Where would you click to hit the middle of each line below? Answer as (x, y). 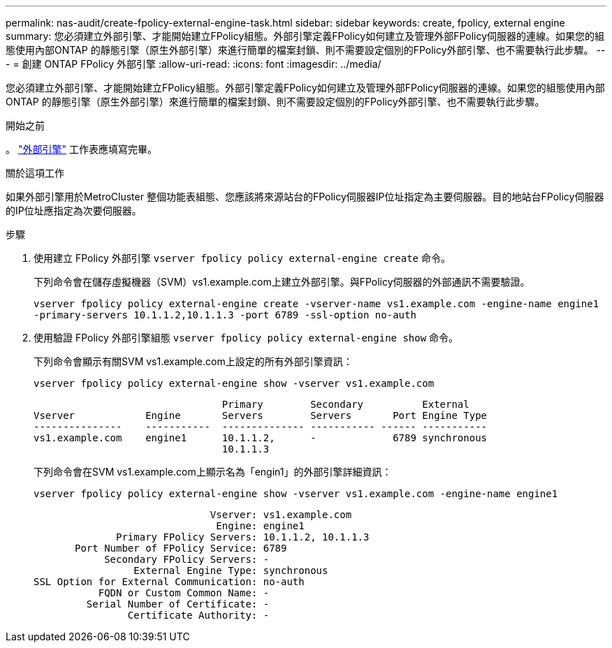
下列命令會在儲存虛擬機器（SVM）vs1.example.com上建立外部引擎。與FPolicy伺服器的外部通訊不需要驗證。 (282, 282)
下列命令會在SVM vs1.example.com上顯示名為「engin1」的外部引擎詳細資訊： (213, 472)
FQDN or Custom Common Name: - (184, 593)
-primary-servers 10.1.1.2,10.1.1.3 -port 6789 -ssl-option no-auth (225, 315)
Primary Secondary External (345, 404)
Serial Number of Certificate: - (178, 604)
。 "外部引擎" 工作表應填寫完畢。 (81, 149)
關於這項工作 (35, 173)
